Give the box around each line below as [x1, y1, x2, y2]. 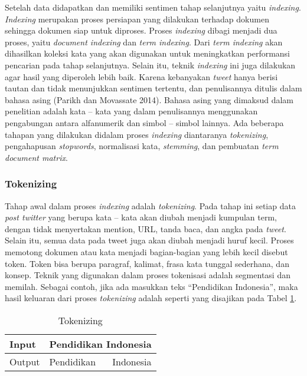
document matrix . [5, 151, 68, 163]
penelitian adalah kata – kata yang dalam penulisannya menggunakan [5, 105, 258, 117]
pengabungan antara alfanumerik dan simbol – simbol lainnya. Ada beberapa [5, 116, 284, 128]
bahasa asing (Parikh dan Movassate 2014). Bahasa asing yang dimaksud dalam [5, 93, 294, 105]
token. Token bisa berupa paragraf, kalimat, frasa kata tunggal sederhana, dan [5, 257, 289, 269]
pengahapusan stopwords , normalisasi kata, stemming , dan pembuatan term [5, 140, 279, 152]
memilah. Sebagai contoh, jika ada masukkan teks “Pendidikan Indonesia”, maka [5, 280, 298, 292]
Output [9, 354, 40, 368]
